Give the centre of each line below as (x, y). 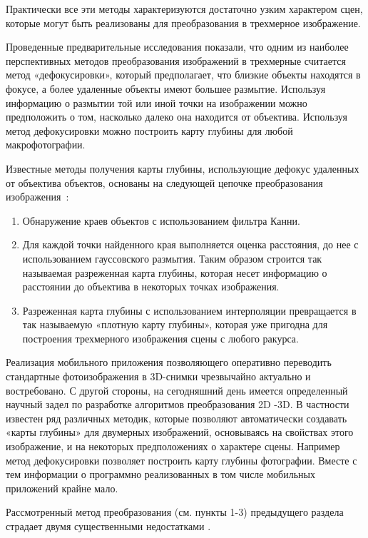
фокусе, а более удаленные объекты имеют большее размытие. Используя (166, 88)
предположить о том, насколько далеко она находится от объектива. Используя (177, 117)
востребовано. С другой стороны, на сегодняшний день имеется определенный (177, 390)
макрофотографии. (46, 144)
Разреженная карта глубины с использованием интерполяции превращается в (189, 310)
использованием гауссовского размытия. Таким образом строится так (172, 258)
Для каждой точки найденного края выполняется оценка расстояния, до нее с (190, 244)
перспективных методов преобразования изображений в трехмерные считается (176, 60)
